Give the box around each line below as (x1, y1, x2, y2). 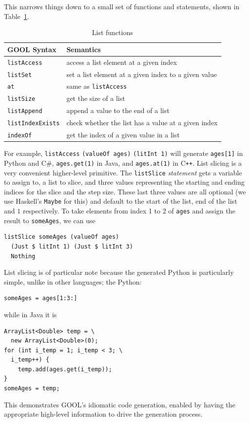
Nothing (11, 252, 36, 260)
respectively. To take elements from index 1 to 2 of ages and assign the (22, 206, 235, 216)
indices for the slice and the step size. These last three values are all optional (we (4, 186, 246, 196)
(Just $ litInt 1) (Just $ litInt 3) (11, 243, 133, 250)
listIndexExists (7, 120, 60, 127)
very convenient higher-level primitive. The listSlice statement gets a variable (4, 167, 242, 177)
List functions (92, 27, 133, 38)
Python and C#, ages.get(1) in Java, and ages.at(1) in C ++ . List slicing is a (4, 157, 242, 168)
